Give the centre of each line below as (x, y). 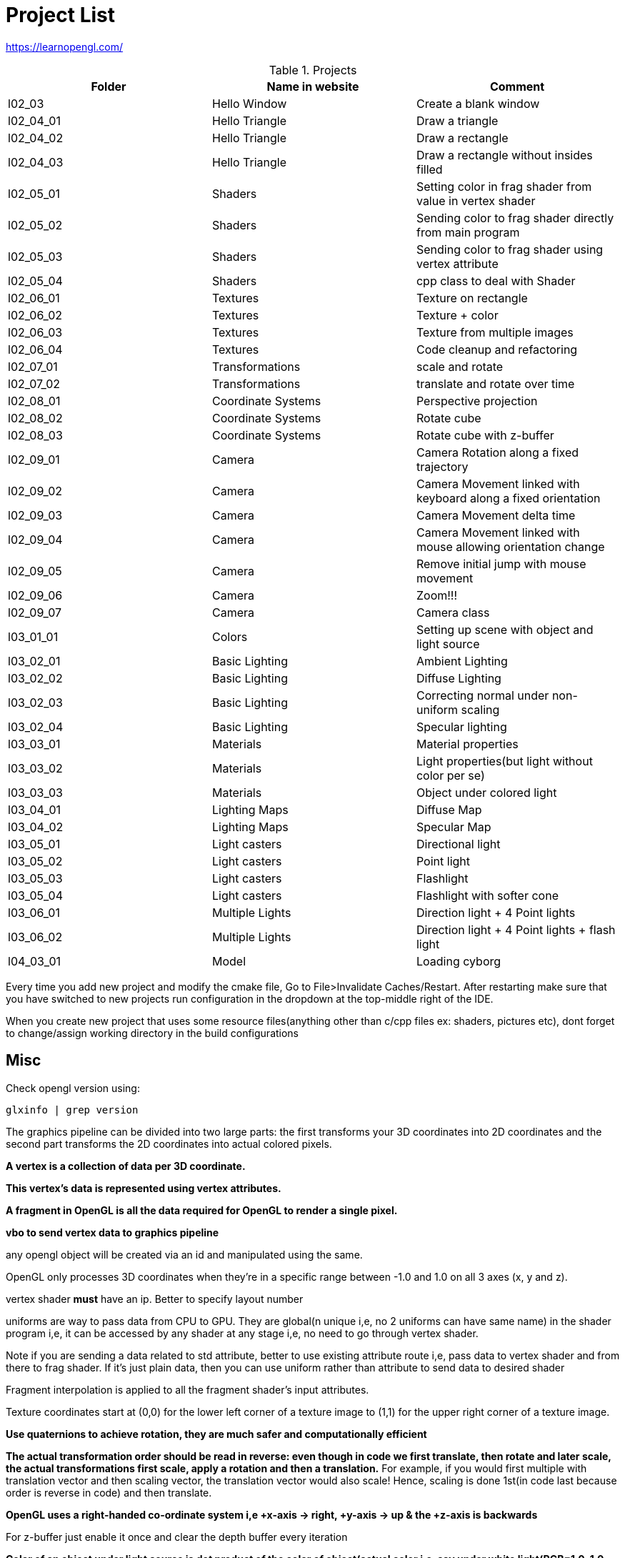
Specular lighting (461, 726)
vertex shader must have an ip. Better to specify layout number (155, 1299)
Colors (230, 636)
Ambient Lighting (462, 661)
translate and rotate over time (495, 383)
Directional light (458, 844)
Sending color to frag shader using (510, 249)
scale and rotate (460, 366)
